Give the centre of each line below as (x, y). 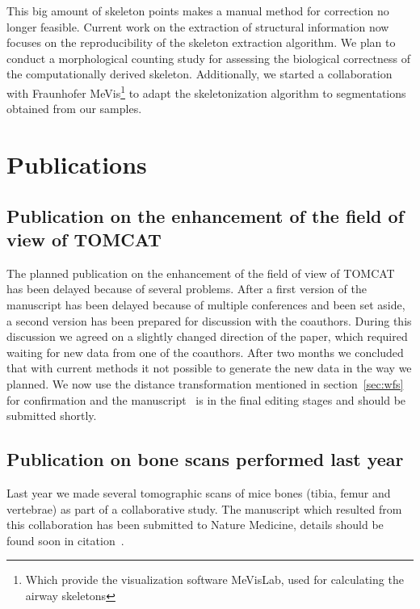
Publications (77, 164)
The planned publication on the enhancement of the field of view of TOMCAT (201, 273)
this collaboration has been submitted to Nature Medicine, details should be (195, 525)
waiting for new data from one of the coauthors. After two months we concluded (205, 352)
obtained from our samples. (74, 109)
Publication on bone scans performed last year (205, 459)
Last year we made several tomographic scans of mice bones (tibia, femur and (199, 492)
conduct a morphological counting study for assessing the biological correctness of (209, 58)
